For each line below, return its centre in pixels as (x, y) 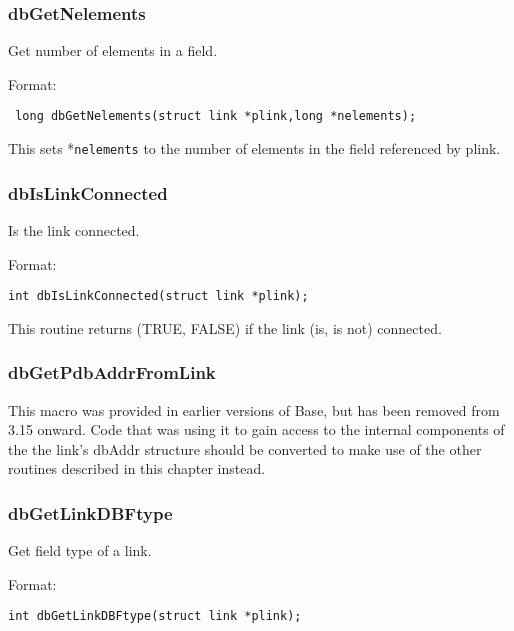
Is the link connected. (74, 229)
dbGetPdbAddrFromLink (112, 372)
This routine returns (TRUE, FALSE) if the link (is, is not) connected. (225, 327)
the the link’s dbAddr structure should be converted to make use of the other (245, 448)
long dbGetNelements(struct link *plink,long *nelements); (216, 116)
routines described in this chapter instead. (137, 468)
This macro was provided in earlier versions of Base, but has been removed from (254, 409)
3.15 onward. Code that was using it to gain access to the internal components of (256, 429)
